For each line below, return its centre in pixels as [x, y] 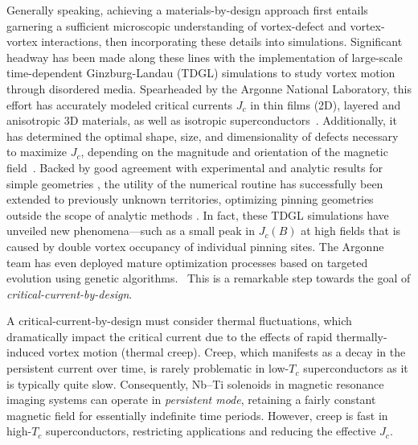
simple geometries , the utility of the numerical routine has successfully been [195, 183]
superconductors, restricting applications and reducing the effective [211, 431]
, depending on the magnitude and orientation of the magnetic [234, 152]
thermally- [362, 336]
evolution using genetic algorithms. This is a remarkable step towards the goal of [209, 278]
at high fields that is [351, 231]
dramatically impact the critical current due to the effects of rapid [170, 336]
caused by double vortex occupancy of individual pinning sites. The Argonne [195, 246]
